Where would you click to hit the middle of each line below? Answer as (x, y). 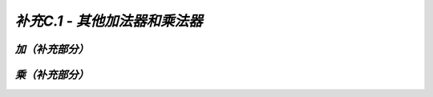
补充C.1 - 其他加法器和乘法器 (109, 21)
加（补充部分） (52, 49)
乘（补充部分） (52, 75)
